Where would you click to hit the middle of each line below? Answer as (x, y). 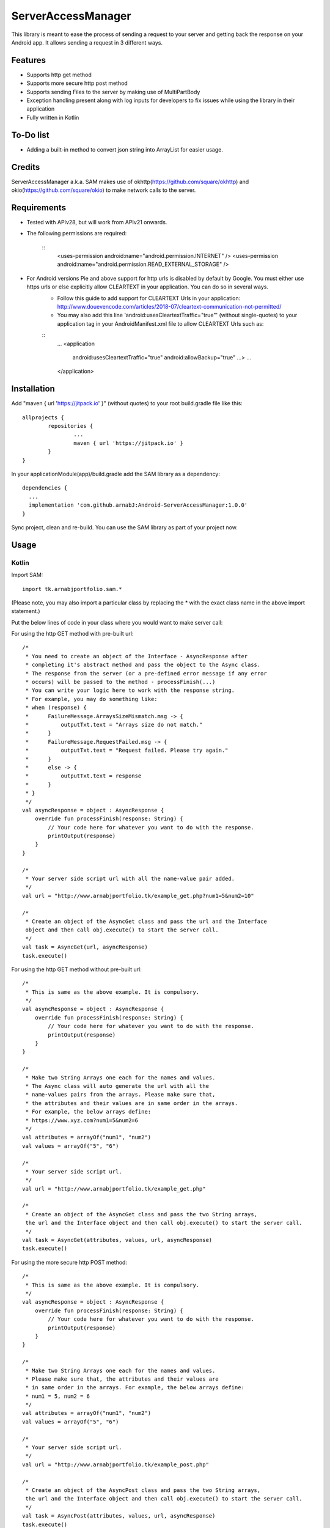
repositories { (71, 426)
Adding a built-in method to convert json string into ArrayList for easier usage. (125, 149)
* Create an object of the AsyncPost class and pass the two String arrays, (143, 1490)
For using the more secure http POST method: (69, 1262)
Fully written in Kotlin (53, 117)
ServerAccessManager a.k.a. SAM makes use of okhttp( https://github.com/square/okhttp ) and (130, 182)
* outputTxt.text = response (83, 776)
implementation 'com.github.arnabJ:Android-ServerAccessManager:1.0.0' (138, 505)
